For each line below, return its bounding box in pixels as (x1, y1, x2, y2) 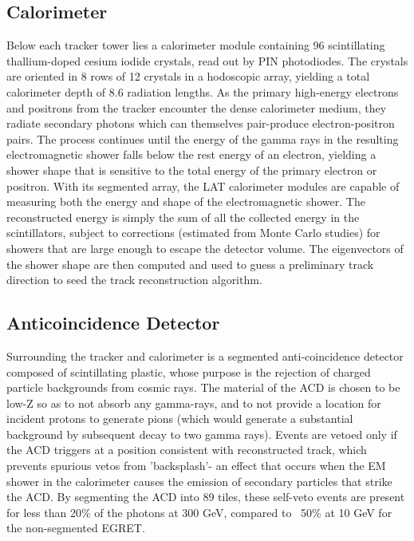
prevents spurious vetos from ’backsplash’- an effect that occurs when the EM (6, 457, 386, 474)
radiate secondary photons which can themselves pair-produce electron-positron (6, 115, 395, 132)
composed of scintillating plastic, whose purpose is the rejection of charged (6, 363, 371, 380)
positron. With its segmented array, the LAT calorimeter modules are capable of (6, 177, 400, 194)
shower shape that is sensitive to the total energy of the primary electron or (6, 161, 377, 178)
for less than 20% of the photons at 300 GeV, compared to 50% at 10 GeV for (6, 503, 392, 520)
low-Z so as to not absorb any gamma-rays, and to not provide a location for (6, 394, 381, 411)
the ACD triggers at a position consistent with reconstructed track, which (6, 441, 367, 458)
